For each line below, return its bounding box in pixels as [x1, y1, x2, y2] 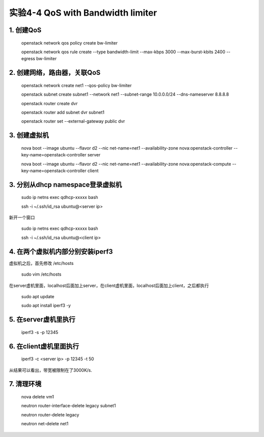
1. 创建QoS [9, 26, 42, 34]
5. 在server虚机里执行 [9, 315, 76, 324]
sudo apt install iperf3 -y [21, 303, 71, 308]
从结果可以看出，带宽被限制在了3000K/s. [9, 367, 92, 373]
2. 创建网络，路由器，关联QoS [9, 68, 101, 77]
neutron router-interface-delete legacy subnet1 [21, 403, 116, 409]
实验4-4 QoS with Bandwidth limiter [9, 7, 157, 18]
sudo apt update [21, 293, 55, 299]
